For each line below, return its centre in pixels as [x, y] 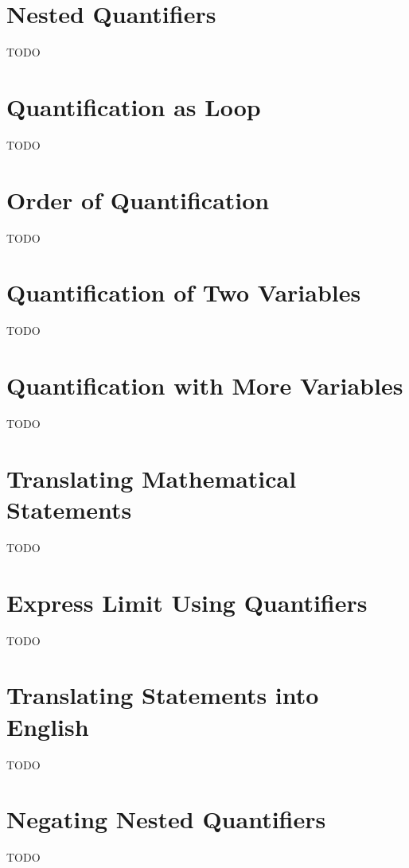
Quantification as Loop [134, 106]
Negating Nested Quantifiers [166, 819]
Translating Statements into [163, 695]
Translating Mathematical [152, 478]
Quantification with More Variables [205, 385]
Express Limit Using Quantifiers [187, 602]
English [48, 726]
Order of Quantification [138, 199]
